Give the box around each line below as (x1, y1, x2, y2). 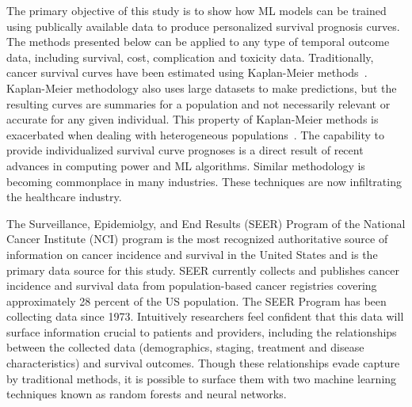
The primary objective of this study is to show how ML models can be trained (6, 2, 387, 18)
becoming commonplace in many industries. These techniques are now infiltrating (6, 173, 402, 189)
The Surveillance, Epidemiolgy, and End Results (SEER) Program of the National (6, 215, 406, 231)
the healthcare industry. (6, 188, 122, 205)
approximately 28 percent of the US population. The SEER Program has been (6, 292, 387, 309)
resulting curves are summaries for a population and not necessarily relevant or (6, 95, 391, 112)
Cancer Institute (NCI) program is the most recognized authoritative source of (6, 230, 388, 247)
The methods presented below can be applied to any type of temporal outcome (6, 33, 390, 50)
